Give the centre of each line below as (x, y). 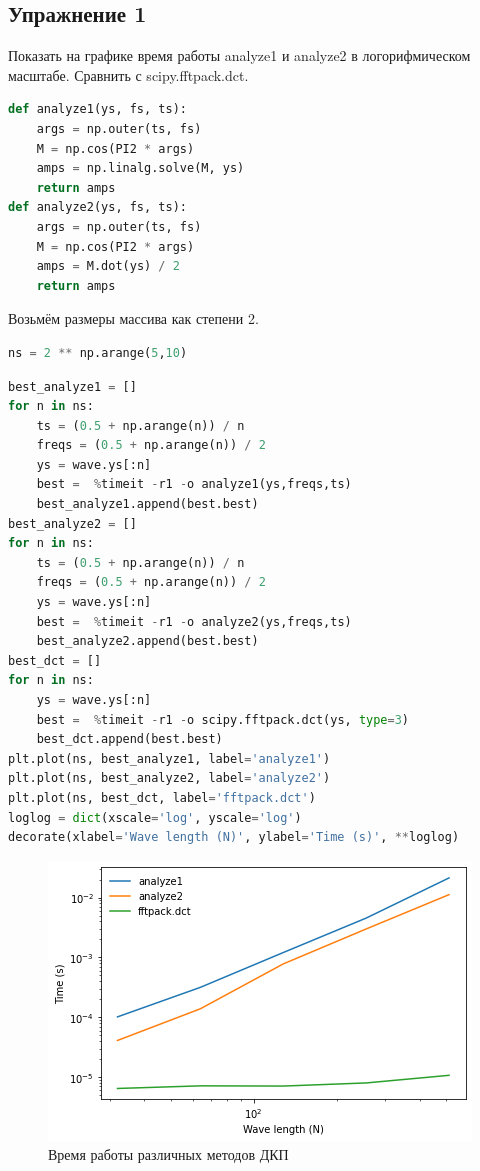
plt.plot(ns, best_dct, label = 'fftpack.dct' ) (162, 797)
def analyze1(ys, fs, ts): (97, 109)
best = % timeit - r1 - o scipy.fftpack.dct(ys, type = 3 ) (223, 719)
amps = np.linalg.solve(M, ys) (140, 168)
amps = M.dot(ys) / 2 (108, 266)
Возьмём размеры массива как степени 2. (133, 318)
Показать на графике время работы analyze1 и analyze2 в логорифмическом (239, 55)
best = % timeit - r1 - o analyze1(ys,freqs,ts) (194, 484)
